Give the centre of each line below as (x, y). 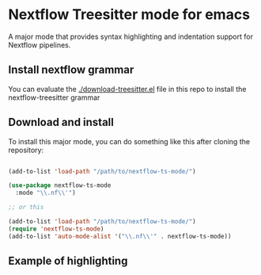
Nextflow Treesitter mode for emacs (129, 15)
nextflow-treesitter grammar (54, 97)
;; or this (26, 208)
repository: (26, 150)
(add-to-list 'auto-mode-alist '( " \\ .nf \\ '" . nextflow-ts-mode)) (120, 236)
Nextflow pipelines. (40, 44)
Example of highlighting (68, 261)
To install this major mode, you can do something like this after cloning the (129, 141)
